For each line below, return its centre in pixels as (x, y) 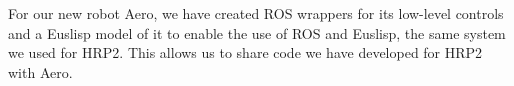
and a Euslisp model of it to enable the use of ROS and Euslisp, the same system (257, 32)
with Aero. (40, 71)
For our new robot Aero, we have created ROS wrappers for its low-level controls (256, 13)
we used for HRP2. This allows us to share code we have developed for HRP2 (245, 52)
